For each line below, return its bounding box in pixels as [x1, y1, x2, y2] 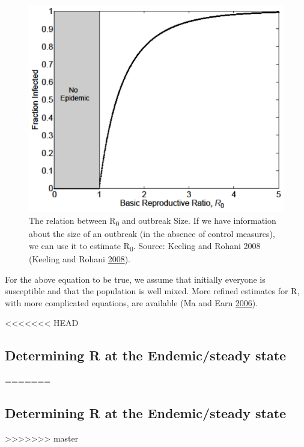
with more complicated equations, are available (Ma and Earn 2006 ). [5, 296, 258, 309]
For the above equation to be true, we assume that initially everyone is [5, 273, 266, 285]
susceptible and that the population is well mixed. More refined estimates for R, [5, 285, 300, 297]
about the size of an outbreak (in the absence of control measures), [29, 227, 275, 240]
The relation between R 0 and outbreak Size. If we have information [29, 214, 276, 228]
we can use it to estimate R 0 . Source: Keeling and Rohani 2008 [29, 239, 261, 253]
